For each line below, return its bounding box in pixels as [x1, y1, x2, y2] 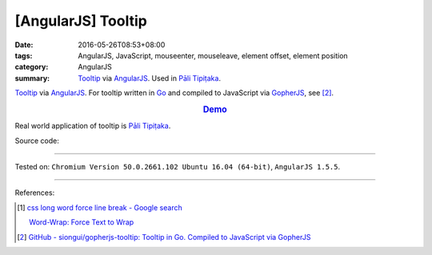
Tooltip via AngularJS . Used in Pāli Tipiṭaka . [78, 73, 222, 83]
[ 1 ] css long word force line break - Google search [17, 202, 183, 212]
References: [14, 188, 55, 197]
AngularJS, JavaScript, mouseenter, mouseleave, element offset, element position [78, 50, 348, 60]
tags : [14, 50, 33, 60]
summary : [14, 73, 50, 83]
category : [14, 62, 49, 72]
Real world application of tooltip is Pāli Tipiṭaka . [14, 121, 171, 131]
